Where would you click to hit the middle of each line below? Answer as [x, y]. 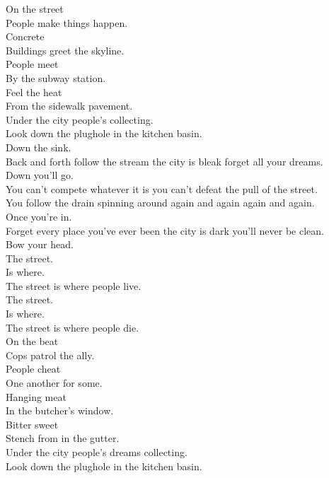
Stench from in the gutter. [63, 438]
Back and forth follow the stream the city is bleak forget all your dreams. [164, 161]
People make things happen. [67, 22]
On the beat [32, 341]
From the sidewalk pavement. [69, 106]
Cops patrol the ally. [50, 355]
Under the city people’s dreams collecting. [97, 452]
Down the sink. [39, 147]
